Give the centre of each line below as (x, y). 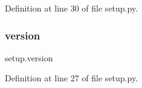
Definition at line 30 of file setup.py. (72, 8)
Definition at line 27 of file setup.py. (72, 78)
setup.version (29, 57)
